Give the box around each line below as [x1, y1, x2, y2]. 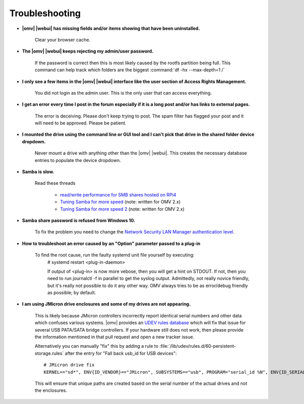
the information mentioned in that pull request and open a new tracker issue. [34, 334, 195, 340]
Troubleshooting [9, 8, 81, 19]
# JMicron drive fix [44, 362, 95, 368]
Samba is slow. [22, 169, 55, 175]
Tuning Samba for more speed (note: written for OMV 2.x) [60, 199, 181, 205]
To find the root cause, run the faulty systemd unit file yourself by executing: [34, 252, 195, 258]
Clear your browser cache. [34, 36, 91, 43]
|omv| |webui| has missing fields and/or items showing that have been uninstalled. [22, 25, 200, 31]
